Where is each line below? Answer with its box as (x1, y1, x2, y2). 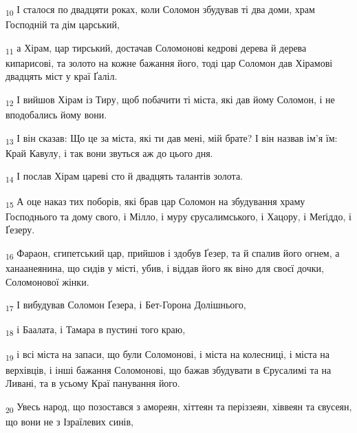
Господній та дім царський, (6, 17, 120, 32)
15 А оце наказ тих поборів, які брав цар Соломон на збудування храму (6, 193, 305, 210)
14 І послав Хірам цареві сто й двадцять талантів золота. (6, 169, 244, 185)
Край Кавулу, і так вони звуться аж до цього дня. (6, 145, 213, 160)
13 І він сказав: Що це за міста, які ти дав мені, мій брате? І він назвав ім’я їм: (6, 130, 338, 147)
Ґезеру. (6, 222, 35, 237)
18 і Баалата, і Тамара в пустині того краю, (6, 322, 186, 339)
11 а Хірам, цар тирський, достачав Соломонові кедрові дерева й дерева (6, 40, 307, 56)
